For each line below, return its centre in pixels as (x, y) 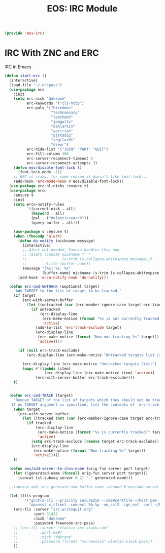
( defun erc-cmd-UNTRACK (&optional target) (54, 286)
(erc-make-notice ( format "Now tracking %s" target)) (90, 451)
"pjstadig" (62, 136)
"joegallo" (62, 121)
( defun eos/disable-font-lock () (48, 168)
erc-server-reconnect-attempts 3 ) (62, 163)
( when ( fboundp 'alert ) (38, 236)
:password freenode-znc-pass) (64, 523)
